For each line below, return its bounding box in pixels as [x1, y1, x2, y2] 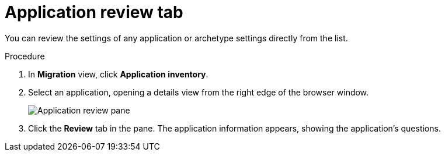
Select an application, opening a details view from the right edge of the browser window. [28, 87, 369, 97]
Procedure [5, 51, 45, 61]
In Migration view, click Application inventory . [28, 69, 208, 79]
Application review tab [5, 2, 183, 22]
